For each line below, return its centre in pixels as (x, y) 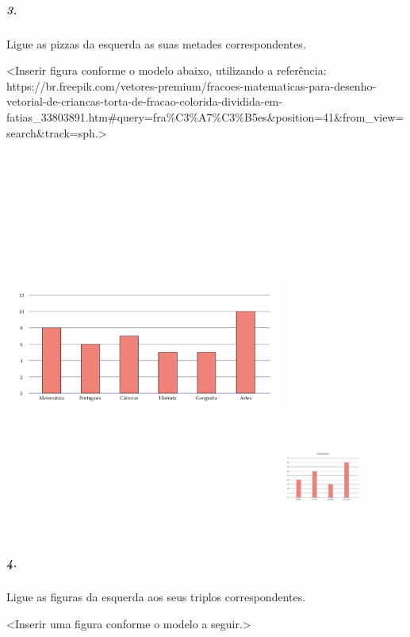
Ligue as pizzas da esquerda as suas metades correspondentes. (156, 43)
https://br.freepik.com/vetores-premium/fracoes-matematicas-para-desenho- (192, 85)
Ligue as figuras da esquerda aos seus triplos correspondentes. (156, 597)
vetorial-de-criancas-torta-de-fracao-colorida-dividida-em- (144, 101)
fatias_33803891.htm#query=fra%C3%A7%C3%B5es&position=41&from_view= (205, 116)
